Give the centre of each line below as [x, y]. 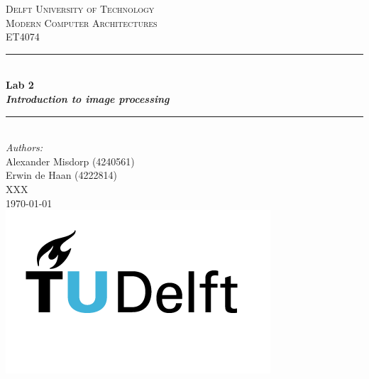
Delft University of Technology [80, 9]
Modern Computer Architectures [82, 22]
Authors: [24, 147]
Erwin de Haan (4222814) [61, 175]
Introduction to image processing [88, 98]
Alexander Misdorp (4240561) [70, 161]
